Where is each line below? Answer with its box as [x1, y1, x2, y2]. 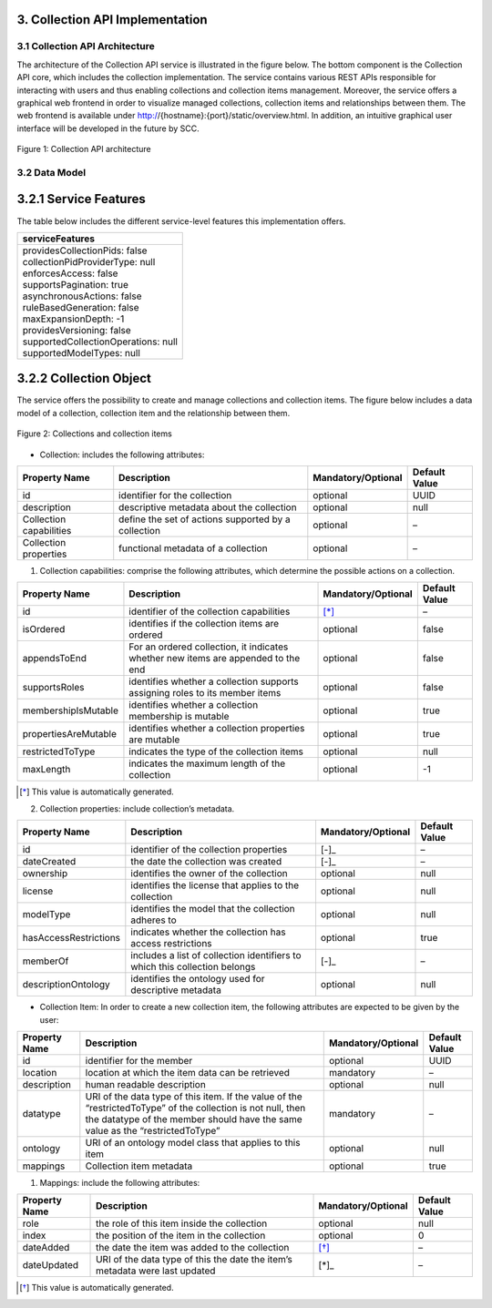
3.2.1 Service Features [16, 191, 146, 207]
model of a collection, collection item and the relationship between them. [16, 407, 291, 418]
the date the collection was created [130, 855, 282, 868]
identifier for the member [85, 1055, 193, 1067]
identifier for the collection [118, 489, 232, 502]
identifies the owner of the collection [130, 867, 289, 880]
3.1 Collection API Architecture [16, 40, 155, 53]
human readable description [85, 1078, 207, 1090]
